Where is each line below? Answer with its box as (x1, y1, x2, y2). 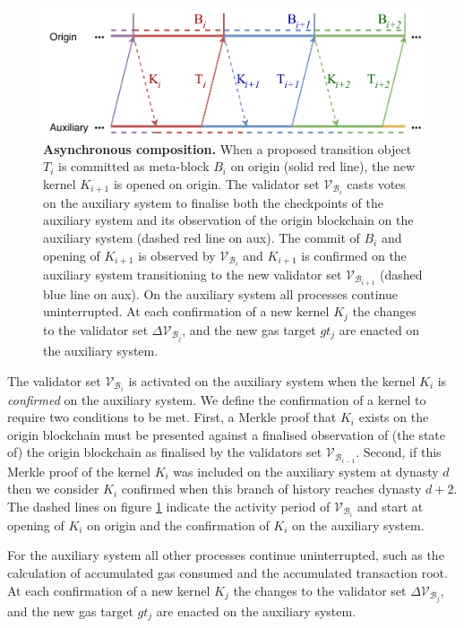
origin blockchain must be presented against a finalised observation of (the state (7, 425, 446, 443)
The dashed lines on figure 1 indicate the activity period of (7, 496, 331, 515)
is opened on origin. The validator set (113, 174, 320, 193)
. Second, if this (356, 443, 442, 461)
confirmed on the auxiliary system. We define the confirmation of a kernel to (7, 390, 426, 409)
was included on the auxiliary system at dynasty (173, 461, 439, 480)
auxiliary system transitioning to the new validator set (43, 264, 342, 283)
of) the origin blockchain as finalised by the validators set (7, 443, 322, 461)
